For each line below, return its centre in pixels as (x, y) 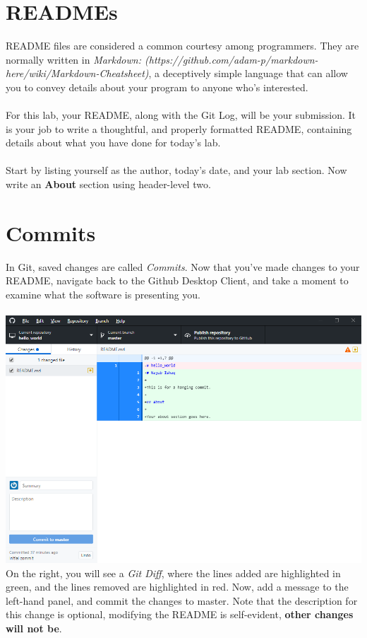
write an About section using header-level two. (108, 184)
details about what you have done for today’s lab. (113, 143)
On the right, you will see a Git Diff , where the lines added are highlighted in (173, 573)
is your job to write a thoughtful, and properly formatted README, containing (179, 128)
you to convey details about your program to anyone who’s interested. (157, 87)
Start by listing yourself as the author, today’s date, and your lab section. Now (176, 170)
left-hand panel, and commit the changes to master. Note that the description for (182, 600)
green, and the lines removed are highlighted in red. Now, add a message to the (177, 587)
